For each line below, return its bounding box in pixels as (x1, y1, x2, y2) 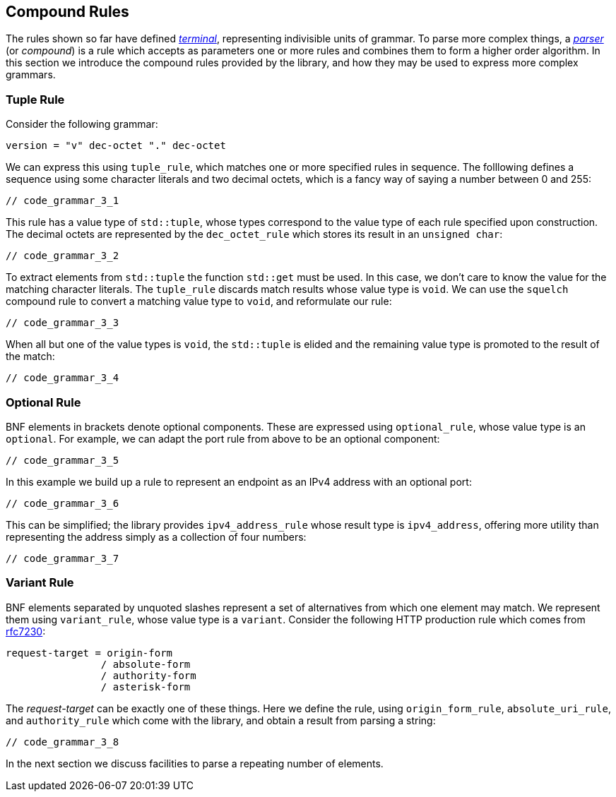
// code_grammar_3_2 (6, 250, 119, 262)
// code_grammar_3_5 (6, 454, 119, 466)
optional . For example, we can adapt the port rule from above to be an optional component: (6, 432, 440, 445)
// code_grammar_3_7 (6, 552, 119, 564)
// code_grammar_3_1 (6, 195, 119, 207)
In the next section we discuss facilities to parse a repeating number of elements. (6, 757, 384, 769)
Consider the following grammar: (6, 118, 158, 131)
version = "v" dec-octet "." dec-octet (6, 140, 226, 152)
